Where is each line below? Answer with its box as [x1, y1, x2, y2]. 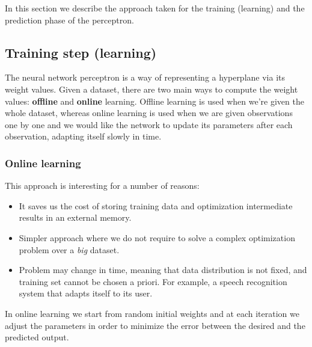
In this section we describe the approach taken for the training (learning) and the [5, 2, 305, 14]
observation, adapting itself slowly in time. [5, 130, 162, 143]
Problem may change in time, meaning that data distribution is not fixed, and [19, 263, 307, 276]
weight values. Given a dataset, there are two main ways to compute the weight [5, 82, 298, 95]
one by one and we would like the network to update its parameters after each [5, 118, 293, 131]
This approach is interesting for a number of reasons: [5, 179, 200, 192]
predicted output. [5, 331, 69, 343]
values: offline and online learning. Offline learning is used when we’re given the [5, 94, 304, 107]
